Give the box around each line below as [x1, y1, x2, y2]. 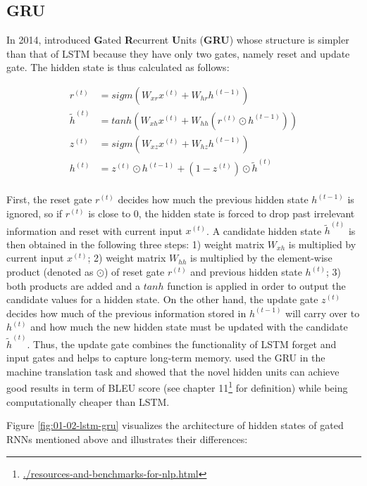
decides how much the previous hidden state [118, 192, 309, 207]
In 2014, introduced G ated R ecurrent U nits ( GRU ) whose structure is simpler [6, 32, 349, 47]
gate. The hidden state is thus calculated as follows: [6, 60, 230, 75]
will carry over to [285, 305, 360, 320]
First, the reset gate [6, 192, 92, 207]
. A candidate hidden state [206, 223, 322, 238]
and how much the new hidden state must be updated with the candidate [30, 319, 348, 334]
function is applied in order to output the [167, 278, 346, 293]
